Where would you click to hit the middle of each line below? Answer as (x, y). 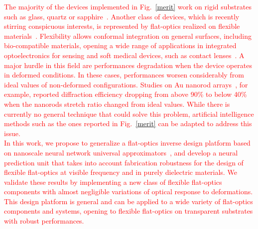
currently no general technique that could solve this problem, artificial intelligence (129, 114)
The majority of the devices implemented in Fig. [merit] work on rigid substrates (128, 6)
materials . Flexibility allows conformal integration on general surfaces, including (128, 36)
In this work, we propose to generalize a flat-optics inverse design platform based (127, 143)
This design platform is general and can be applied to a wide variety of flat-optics (129, 201)
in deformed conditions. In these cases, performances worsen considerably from (124, 75)
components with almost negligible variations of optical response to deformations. (129, 191)
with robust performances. (44, 221)
